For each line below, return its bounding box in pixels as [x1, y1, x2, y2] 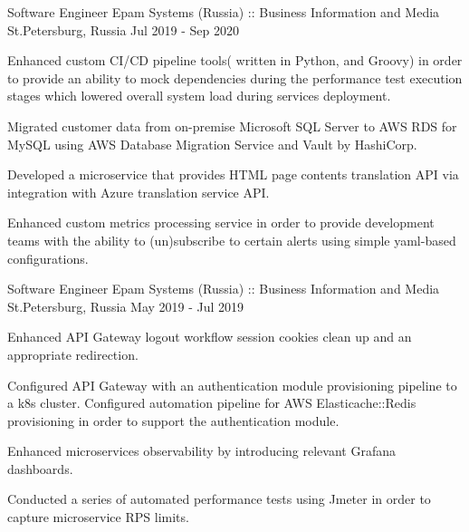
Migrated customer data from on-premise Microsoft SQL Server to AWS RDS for [7, 116, 457, 135]
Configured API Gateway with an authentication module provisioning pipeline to [7, 375, 457, 394]
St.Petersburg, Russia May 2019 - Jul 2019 [7, 296, 244, 315]
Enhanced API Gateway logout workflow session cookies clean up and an [7, 327, 412, 346]
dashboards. [7, 459, 73, 478]
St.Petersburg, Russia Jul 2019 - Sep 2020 [7, 20, 240, 39]
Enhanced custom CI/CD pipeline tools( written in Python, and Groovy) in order [7, 51, 463, 70]
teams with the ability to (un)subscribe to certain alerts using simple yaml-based [7, 230, 456, 249]
